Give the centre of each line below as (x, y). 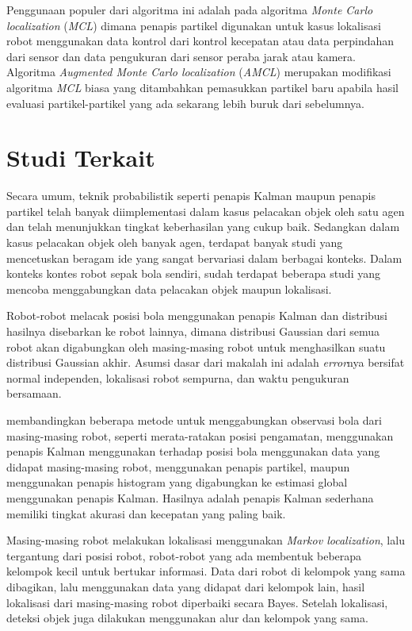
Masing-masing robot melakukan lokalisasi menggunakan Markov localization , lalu (206, 540)
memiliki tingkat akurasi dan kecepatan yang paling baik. (146, 513)
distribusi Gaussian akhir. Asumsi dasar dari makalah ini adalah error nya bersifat (206, 362)
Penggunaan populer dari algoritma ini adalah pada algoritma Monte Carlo (190, 10)
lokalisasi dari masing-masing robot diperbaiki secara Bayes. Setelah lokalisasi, (197, 602)
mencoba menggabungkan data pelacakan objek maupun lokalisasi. (169, 289)
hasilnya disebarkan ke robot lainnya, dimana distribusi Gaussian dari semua (193, 331)
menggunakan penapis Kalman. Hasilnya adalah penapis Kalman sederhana (190, 497)
